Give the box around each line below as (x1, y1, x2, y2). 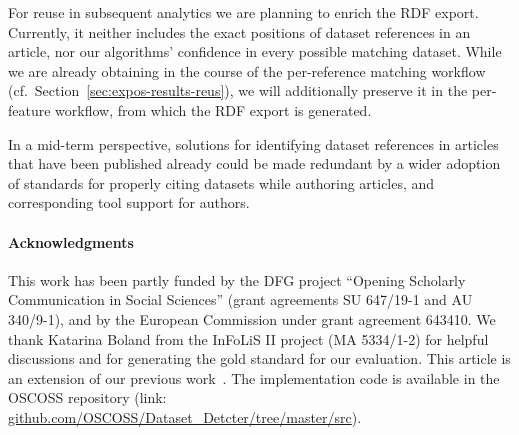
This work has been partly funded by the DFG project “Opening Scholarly (8, 269, 466, 290)
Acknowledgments (8, 231, 134, 252)
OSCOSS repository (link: (8, 387, 167, 408)
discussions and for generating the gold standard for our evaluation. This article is (8, 348, 511, 369)
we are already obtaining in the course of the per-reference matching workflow (8, 60, 486, 81)
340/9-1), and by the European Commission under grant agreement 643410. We (8, 308, 496, 329)
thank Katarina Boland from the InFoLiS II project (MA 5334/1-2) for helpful (8, 328, 489, 349)
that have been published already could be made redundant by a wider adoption (8, 153, 501, 174)
